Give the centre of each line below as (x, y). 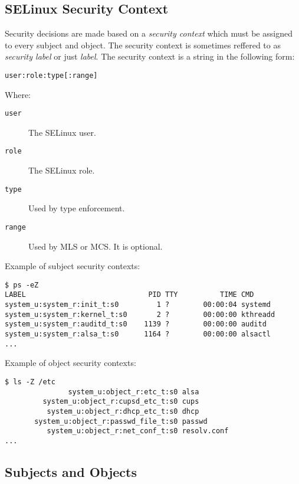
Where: (18, 94)
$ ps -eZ (22, 285)
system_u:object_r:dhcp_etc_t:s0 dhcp (123, 411)
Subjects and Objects (71, 472)
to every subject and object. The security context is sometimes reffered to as (143, 45)
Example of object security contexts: (70, 363)
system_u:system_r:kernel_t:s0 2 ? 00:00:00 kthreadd (140, 314)
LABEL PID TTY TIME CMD (129, 295)
